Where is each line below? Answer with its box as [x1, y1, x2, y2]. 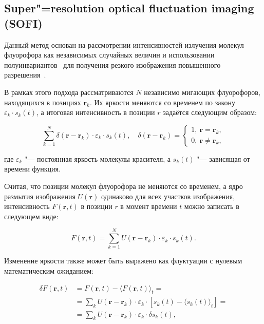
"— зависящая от [197, 153, 250, 164]
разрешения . [4, 69, 46, 80]
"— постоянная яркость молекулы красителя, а [25, 153, 171, 164]
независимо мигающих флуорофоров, [144, 86, 260, 97]
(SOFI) [4, 15, 43, 31]
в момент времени [120, 201, 177, 212]
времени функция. [4, 163, 61, 174]
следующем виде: [4, 211, 59, 221]
